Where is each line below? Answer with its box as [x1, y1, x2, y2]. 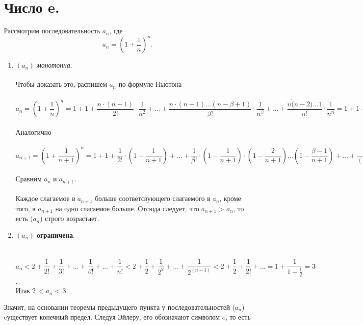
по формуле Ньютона [118, 79, 182, 89]
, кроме [219, 193, 241, 203]
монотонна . [37, 60, 72, 70]
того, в [15, 203, 36, 213]
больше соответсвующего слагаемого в [95, 193, 210, 203]
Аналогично [15, 126, 52, 137]
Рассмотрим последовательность [4, 25, 101, 36]
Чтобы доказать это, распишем [15, 79, 107, 89]
